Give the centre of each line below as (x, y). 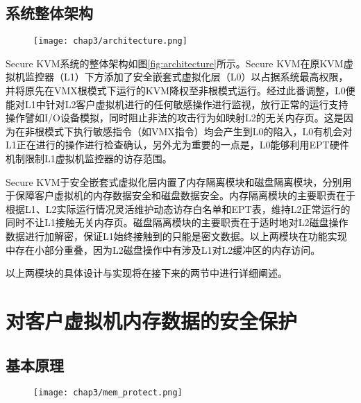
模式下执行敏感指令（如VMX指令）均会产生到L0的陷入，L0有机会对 (198, 131)
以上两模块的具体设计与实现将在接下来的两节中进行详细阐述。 (146, 273)
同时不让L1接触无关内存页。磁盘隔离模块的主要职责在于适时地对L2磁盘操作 (177, 222)
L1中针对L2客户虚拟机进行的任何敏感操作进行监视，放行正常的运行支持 (186, 104)
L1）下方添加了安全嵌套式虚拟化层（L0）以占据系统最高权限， (206, 77)
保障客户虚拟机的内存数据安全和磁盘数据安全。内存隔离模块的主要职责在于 (185, 195)
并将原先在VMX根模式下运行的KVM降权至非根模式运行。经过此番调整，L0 (176, 91)
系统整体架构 (49, 13)
